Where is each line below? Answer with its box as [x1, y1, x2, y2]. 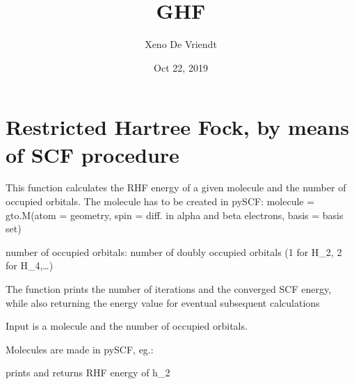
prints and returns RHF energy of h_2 [6, 365, 170, 380]
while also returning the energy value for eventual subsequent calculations [6, 295, 320, 310]
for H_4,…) [6, 258, 54, 273]
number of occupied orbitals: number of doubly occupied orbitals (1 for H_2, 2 [6, 244, 342, 259]
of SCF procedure [6, 140, 179, 168]
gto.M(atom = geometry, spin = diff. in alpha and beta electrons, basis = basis [6, 207, 344, 222]
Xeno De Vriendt [145, 37, 217, 51]
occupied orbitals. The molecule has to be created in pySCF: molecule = [6, 194, 315, 209]
